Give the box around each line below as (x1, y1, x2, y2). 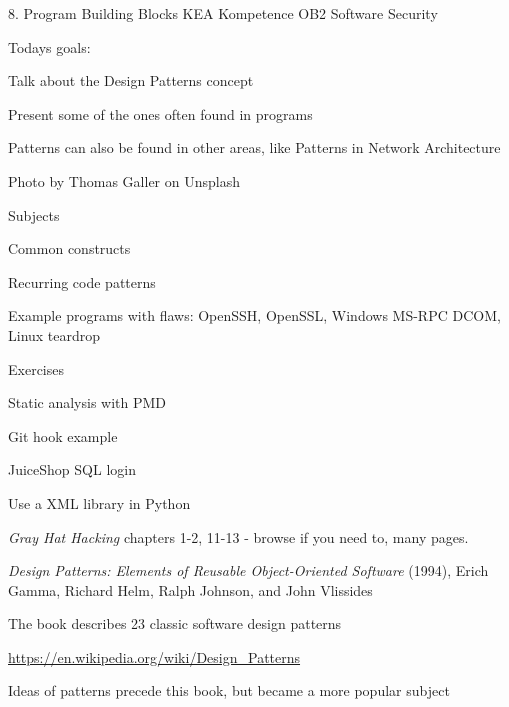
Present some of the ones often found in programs (8, 103, 313, 124)
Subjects (8, 204, 60, 225)
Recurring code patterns (8, 271, 156, 292)
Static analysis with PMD (8, 392, 167, 413)
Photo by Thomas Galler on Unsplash (8, 170, 240, 191)
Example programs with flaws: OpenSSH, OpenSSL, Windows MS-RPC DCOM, (8, 305, 501, 326)
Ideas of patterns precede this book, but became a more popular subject (8, 680, 450, 701)
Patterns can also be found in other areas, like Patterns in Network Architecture (8, 137, 501, 158)
